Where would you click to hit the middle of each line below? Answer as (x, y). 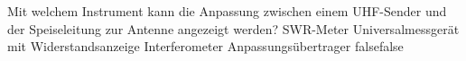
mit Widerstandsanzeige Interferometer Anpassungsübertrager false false (205, 46)
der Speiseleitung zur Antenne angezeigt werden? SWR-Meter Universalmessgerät (233, 28)
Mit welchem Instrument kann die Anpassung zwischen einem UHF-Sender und (227, 11)
